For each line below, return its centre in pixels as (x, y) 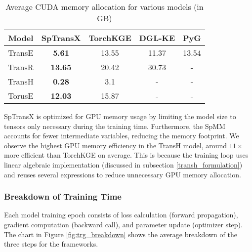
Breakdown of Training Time (63, 196)
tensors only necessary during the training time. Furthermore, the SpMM (115, 126)
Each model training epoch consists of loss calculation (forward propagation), (121, 215)
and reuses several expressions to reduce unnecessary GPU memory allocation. (123, 174)
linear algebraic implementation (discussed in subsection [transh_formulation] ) (123, 164)
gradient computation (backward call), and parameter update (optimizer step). (123, 224)
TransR (21, 67)
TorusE (21, 96)
